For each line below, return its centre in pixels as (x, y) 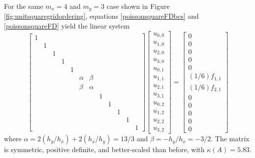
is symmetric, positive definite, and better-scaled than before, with (104, 149)
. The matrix (230, 139)
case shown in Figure (138, 6)
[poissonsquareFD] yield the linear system (67, 26)
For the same (24, 6)
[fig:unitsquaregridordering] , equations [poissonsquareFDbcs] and (101, 16)
